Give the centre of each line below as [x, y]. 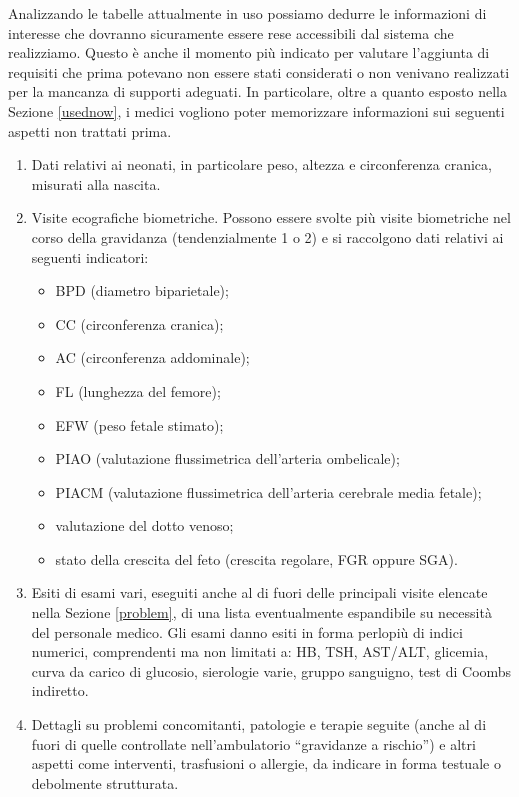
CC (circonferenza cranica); [139, 323]
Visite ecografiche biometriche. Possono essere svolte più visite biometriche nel [271, 217]
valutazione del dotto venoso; [144, 525]
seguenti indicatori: [90, 256]
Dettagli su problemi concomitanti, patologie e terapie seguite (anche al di [259, 724]
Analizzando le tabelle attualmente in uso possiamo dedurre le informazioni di [247, 13]
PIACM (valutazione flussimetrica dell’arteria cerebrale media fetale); [268, 491]
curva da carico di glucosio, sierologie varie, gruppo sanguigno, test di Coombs [271, 670]
